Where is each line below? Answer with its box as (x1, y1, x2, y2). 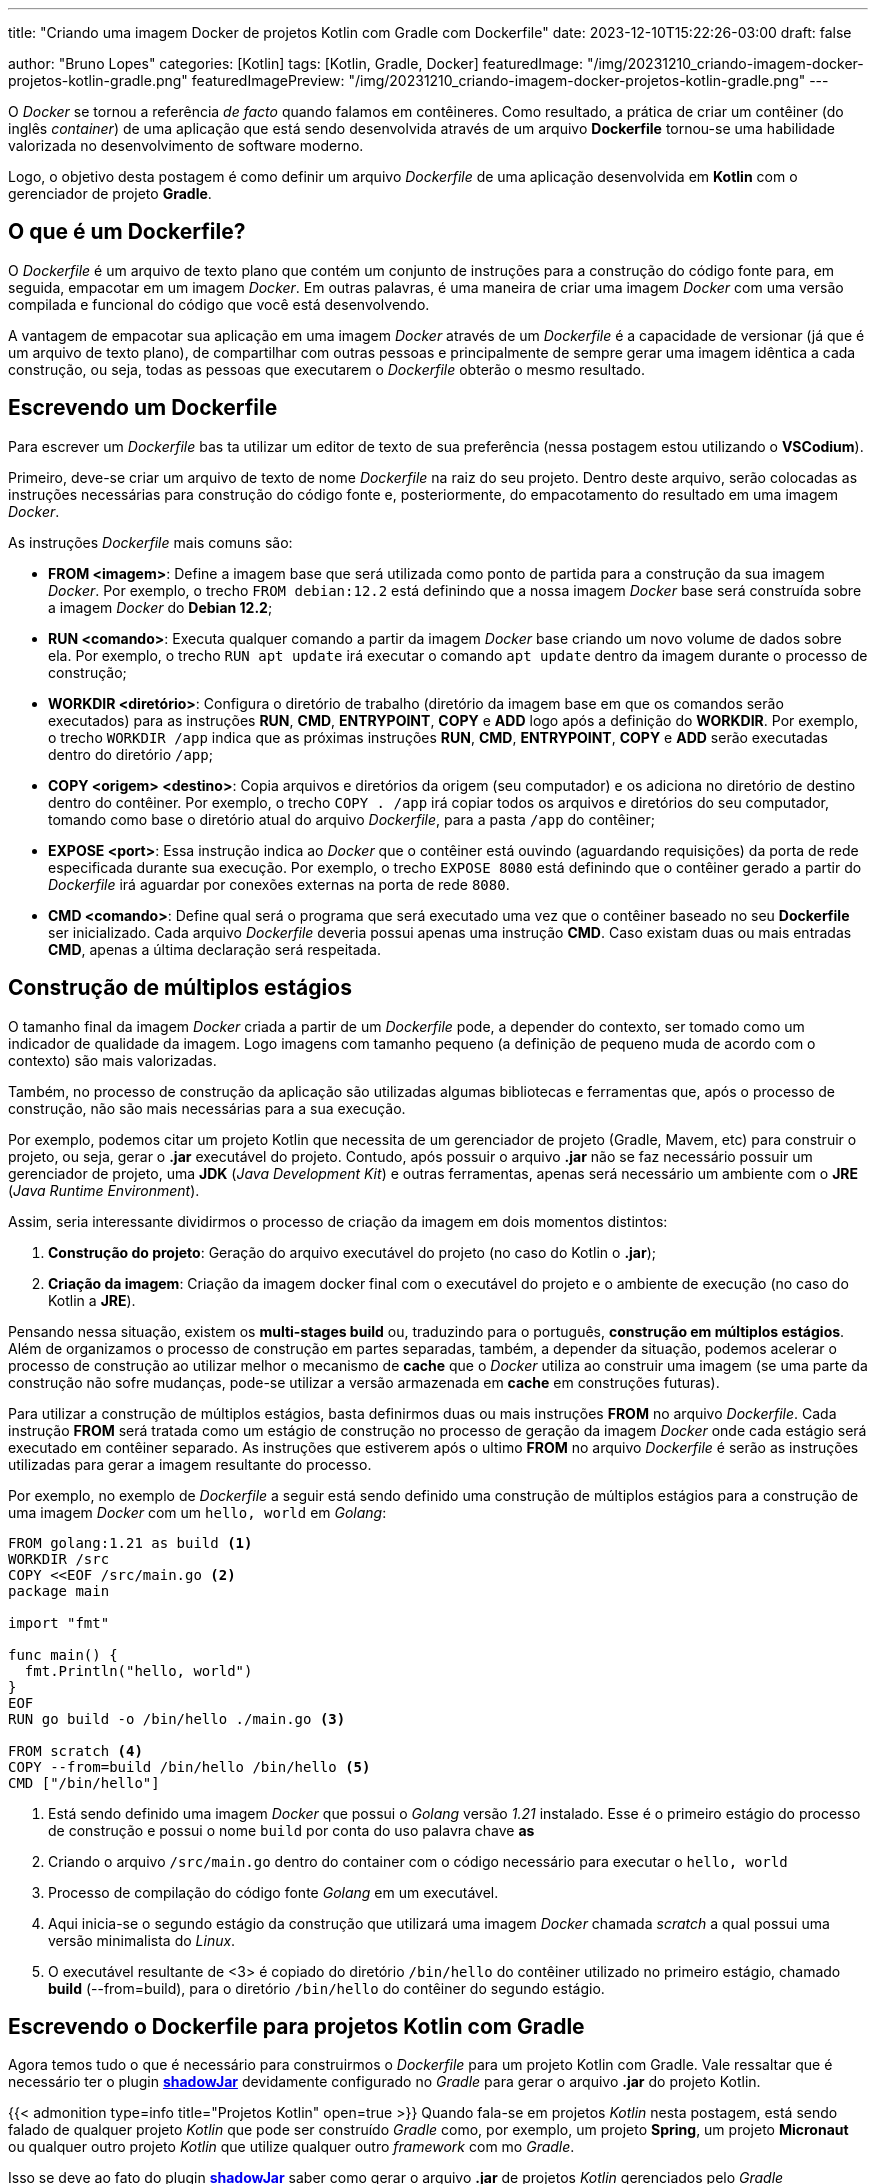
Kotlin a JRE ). (48, 1291, 136, 1309)
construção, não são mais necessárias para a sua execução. (8, 1099, 406, 1117)
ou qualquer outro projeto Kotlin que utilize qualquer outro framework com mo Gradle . (8, 2138, 575, 2156)
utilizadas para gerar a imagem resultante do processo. (8, 1455, 372, 1473)
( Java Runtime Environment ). (8, 1181, 200, 1199)
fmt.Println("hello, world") (24, 1662, 253, 1679)
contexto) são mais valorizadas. (8, 1051, 217, 1069)
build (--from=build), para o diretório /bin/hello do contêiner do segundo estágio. (48, 1979, 605, 1997)
